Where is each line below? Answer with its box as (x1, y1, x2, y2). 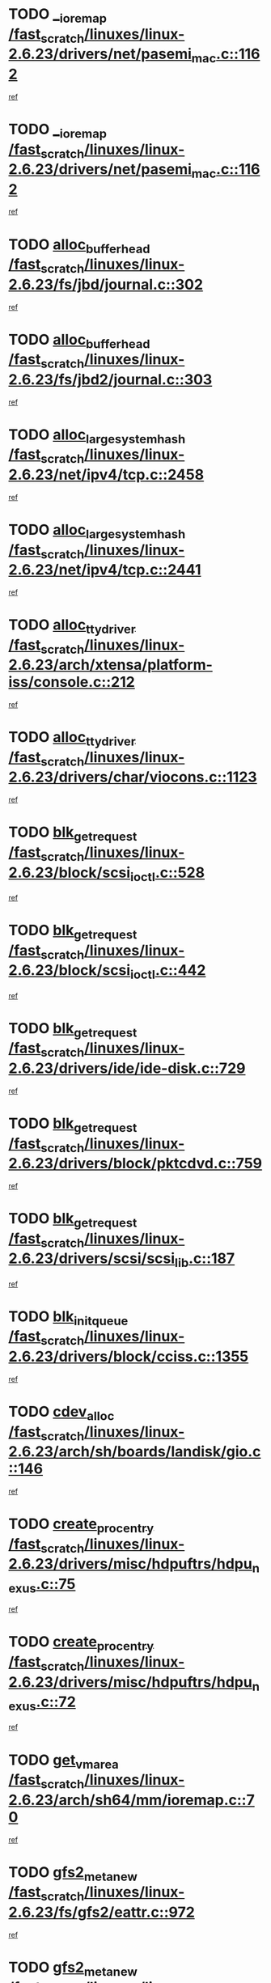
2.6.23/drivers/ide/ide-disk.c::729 (8, 1059, 246, 1077)
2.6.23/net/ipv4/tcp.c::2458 (8, 466, 205, 484)
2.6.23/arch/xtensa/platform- (8, 656, 213, 674)
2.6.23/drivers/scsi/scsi (8, 1249, 176, 1268)
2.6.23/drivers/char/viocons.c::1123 (8, 768, 257, 786)
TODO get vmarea (8, 1751, 119, 1772)
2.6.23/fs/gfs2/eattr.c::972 (8, 1903, 196, 1922)
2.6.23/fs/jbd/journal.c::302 (8, 275, 204, 294)
